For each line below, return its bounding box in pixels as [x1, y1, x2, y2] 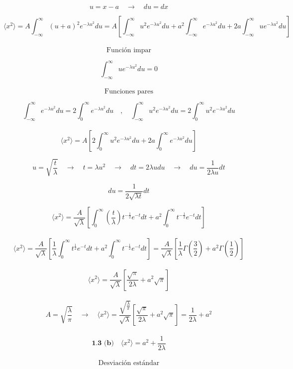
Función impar [106, 46, 152, 54]
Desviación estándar [98, 360, 160, 367]
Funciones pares [104, 88, 153, 95]
